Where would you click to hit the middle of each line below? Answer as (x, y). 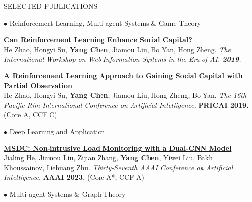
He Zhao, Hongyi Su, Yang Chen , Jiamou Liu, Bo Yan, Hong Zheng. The (117, 49)
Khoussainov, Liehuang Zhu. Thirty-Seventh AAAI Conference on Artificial (119, 167)
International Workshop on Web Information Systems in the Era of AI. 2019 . (123, 59)
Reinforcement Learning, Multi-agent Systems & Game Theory (105, 23)
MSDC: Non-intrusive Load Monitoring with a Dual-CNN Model (118, 148)
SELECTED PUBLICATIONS (51, 6)
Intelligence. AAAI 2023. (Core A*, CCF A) (74, 177)
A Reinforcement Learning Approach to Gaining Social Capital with (123, 75)
